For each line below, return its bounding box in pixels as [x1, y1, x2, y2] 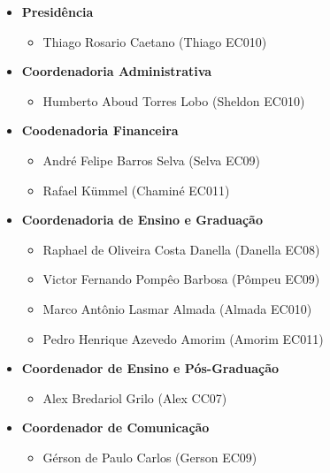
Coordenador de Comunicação [21, 418, 210, 437]
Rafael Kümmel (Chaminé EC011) [42, 180, 230, 199]
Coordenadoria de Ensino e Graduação [21, 210, 263, 229]
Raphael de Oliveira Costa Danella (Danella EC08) [42, 240, 320, 258]
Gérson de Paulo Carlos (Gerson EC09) [42, 447, 257, 466]
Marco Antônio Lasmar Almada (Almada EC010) [42, 299, 312, 317]
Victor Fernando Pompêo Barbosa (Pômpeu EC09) [42, 270, 320, 288]
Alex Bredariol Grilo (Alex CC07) [42, 388, 227, 407]
